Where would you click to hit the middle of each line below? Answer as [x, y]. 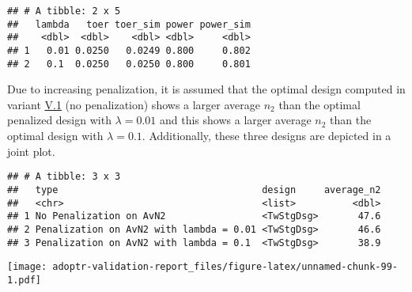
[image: [27, 267]
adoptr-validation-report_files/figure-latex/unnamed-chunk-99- [225, 267]
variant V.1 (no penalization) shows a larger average [134, 104]
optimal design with [55, 136]
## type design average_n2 [194, 190]
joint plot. [31, 151]
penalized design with [59, 120]
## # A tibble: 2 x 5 [64, 11]
